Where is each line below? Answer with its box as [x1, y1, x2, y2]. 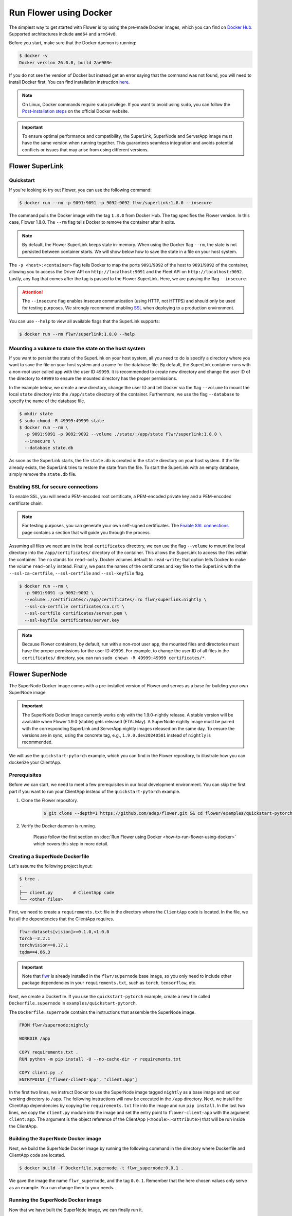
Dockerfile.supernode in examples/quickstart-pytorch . [9, 1000, 137, 1006]
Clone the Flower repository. [21, 798, 78, 804]
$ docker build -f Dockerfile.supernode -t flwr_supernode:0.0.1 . [19, 1165, 184, 1171]
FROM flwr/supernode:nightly [19, 1022, 89, 1028]
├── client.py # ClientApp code [19, 890, 114, 895]
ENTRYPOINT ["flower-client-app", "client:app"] [19, 1076, 138, 1082]
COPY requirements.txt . [19, 1050, 79, 1055]
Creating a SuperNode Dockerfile [9, 853, 90, 859]
